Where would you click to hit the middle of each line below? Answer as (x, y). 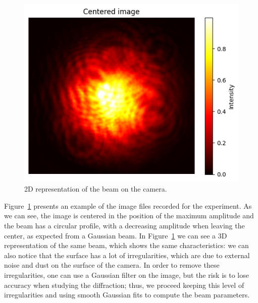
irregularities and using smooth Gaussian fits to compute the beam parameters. (127, 295)
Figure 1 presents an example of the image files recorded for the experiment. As (128, 205)
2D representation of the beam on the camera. (96, 189)
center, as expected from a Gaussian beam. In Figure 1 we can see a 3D (116, 235)
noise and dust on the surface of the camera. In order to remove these (112, 265)
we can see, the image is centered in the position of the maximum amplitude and (129, 216)
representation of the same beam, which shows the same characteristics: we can (126, 245)
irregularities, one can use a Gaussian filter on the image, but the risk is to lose (126, 275)
